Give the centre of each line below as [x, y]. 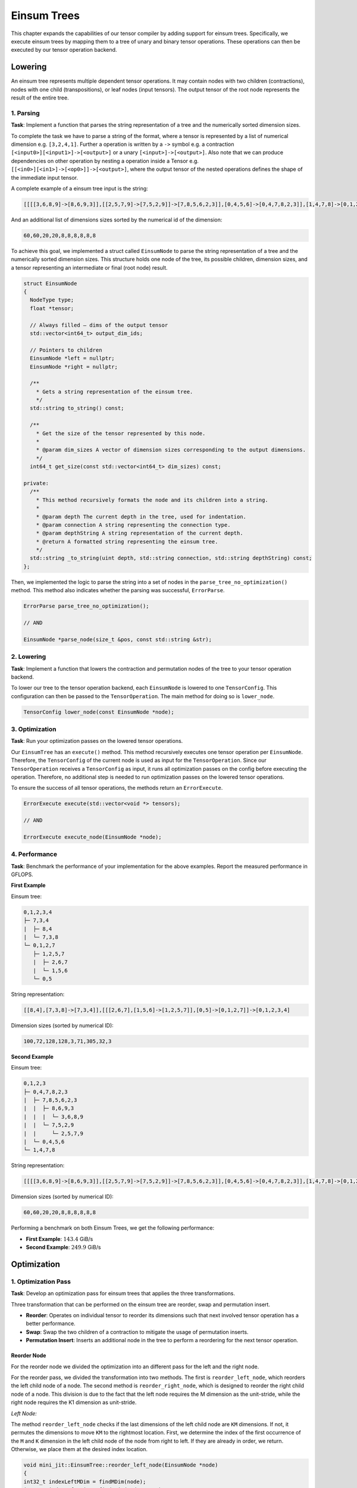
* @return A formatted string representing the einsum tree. [127, 541]
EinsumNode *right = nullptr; [74, 367]
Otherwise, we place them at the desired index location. [79, 1449]
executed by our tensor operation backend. [64, 50]
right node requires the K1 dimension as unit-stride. [74, 1402]
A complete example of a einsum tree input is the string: [79, 188]
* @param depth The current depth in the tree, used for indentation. [141, 517]
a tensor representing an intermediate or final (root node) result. [89, 267]
